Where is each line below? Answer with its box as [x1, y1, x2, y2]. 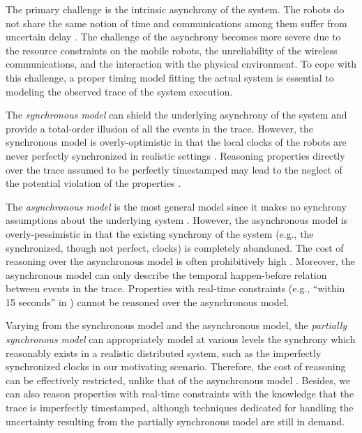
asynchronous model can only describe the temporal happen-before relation [6, 267, 327, 282]
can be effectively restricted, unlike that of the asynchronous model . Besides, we [6, 372, 351, 387]
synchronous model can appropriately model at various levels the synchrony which [6, 332, 356, 347]
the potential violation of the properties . [6, 176, 181, 190]
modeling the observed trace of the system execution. [6, 84, 233, 98]
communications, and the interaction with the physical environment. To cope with [6, 56, 357, 71]
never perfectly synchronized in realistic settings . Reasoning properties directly [6, 148, 345, 162]
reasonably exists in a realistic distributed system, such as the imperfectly [6, 345, 322, 360]
